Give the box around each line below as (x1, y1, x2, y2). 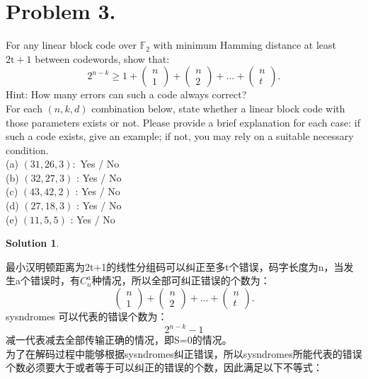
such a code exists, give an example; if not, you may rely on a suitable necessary (6, 129, 354, 144)
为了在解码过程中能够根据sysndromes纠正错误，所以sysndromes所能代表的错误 (6, 346, 362, 361)
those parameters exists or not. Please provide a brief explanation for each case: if (6, 115, 360, 129)
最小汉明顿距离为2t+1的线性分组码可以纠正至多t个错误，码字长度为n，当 (6, 259, 344, 274)
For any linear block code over (6, 37, 137, 52)
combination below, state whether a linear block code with (91, 100, 345, 115)
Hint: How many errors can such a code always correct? (6, 87, 247, 102)
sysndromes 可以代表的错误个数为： (6, 309, 168, 324)
